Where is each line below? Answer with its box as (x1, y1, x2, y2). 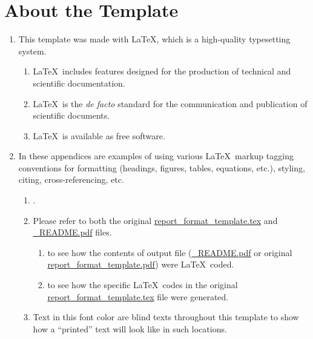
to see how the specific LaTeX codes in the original (47, 278, 238, 291)
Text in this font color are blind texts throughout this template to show (33, 311, 299, 323)
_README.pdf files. (33, 226, 112, 239)
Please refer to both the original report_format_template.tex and (33, 214, 278, 226)
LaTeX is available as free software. (33, 129, 165, 142)
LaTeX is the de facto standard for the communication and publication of (33, 97, 308, 110)
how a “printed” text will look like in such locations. (33, 322, 227, 335)
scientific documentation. (33, 76, 125, 89)
